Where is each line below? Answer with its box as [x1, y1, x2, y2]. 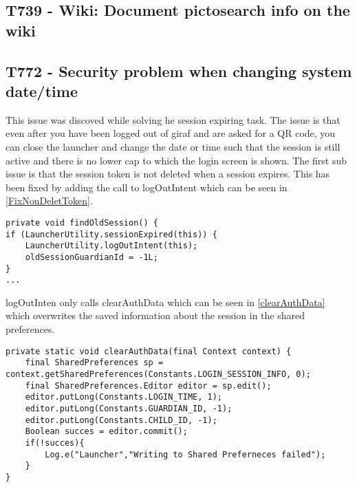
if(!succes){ [25, 437, 85, 448]
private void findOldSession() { [6, 217, 158, 228]
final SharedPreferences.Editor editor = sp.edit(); [25, 380, 272, 391]
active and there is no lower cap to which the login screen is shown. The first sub [6, 153, 347, 167]
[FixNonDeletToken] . [6, 193, 93, 208]
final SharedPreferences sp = [25, 358, 164, 368]
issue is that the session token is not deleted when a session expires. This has [6, 166, 330, 181]
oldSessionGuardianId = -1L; [25, 252, 158, 262]
